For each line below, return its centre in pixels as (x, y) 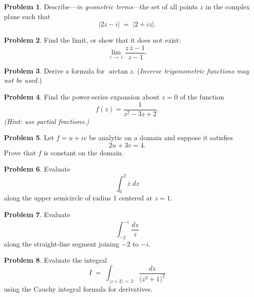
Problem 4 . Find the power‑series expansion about (82, 97)
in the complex (228, 6)
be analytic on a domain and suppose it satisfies (161, 137)
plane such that (27, 16)
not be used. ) (23, 80)
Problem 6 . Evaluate (37, 169)
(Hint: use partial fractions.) (46, 121)
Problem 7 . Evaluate (37, 214)
